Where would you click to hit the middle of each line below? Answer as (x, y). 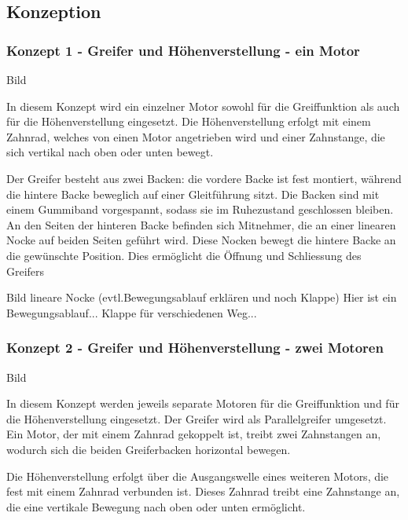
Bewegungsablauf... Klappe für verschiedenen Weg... (132, 312)
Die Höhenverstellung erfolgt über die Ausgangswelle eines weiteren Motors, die (198, 476)
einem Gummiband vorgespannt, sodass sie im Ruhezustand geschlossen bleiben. (200, 209)
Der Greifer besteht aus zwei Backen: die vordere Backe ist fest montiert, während (204, 178)
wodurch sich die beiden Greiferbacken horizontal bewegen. (149, 449)
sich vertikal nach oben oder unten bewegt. (110, 152)
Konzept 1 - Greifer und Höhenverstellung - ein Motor (183, 50)
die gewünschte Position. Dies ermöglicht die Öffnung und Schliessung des (184, 255)
